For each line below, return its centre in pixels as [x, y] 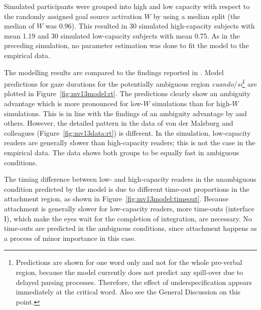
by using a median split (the [197, 16]
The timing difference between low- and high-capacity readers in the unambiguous [130, 179]
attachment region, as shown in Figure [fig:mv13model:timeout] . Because [116, 199]
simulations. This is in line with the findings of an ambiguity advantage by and [125, 113]
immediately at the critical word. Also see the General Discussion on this [128, 292]
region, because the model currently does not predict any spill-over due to [129, 272]
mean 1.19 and [27, 35]
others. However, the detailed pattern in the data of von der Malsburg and [119, 123]
